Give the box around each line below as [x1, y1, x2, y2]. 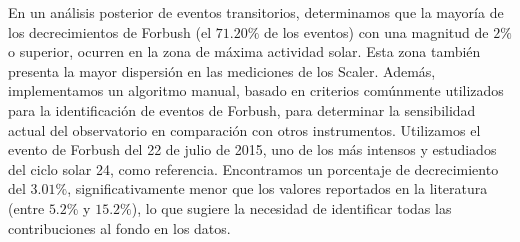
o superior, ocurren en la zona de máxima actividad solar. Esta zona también [8, 41, 481, 62]
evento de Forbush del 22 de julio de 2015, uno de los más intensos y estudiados [8, 139, 497, 160]
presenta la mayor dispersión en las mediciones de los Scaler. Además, [8, 60, 436, 81]
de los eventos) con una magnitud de [264, 21, 489, 42]
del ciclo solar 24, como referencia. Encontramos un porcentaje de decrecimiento [8, 158, 499, 179]
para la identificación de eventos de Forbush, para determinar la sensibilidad [8, 99, 476, 120]
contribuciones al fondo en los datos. [8, 217, 231, 238]
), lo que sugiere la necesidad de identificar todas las [131, 197, 452, 218]
